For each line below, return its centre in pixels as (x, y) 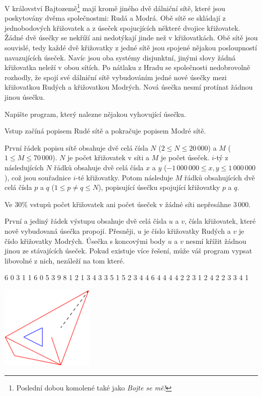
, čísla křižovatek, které (220, 221)
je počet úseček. (185, 157)
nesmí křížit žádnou (216, 241)
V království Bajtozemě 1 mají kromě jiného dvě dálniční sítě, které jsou (115, 7)
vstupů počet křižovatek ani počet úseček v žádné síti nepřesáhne (130, 204)
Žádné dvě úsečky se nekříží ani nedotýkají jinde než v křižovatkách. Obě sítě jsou (131, 38)
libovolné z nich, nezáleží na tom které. (65, 260)
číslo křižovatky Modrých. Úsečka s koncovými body (85, 241)
